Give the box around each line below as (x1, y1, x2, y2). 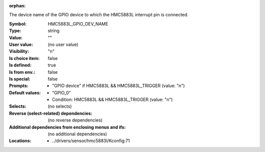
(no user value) (48, 41, 79, 47)
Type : (9, 28, 22, 34)
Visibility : (9, 48, 29, 54)
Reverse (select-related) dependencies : (9, 110, 93, 116)
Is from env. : (9, 69, 35, 75)
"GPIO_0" (52, 90, 71, 95)
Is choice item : (9, 55, 40, 61)
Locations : (9, 138, 31, 144)
